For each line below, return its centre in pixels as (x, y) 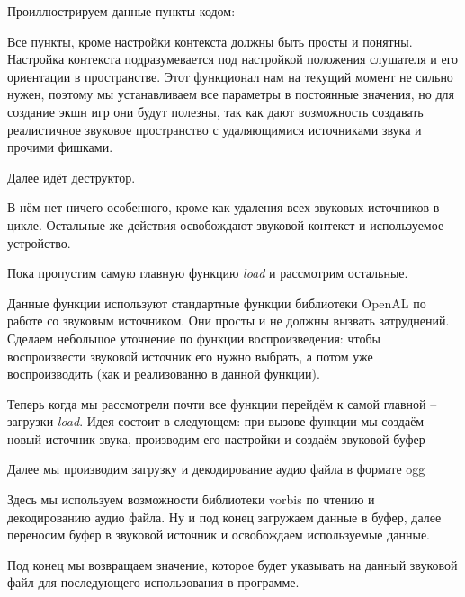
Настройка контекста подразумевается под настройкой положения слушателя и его (233, 59)
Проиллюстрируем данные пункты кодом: (121, 11)
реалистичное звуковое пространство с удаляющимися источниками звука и (215, 129)
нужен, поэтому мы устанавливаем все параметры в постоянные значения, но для (231, 94)
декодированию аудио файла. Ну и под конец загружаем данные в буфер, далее (224, 517)
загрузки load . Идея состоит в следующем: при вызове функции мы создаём (216, 421)
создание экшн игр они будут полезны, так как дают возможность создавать (215, 111)
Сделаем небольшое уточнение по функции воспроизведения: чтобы (194, 338)
